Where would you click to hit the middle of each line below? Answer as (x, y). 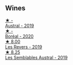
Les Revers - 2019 (24, 46)
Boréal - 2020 (19, 36)
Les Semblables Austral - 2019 (36, 57)
